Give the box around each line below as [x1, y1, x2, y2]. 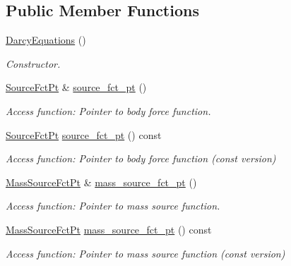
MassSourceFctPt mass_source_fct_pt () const [6, 222, 212, 236]
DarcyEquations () [6, 32, 86, 47]
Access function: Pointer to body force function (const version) [6, 151, 276, 166]
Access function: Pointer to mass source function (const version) [6, 246, 285, 260]
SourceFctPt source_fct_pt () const [6, 127, 162, 142]
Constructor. [6, 56, 61, 71]
